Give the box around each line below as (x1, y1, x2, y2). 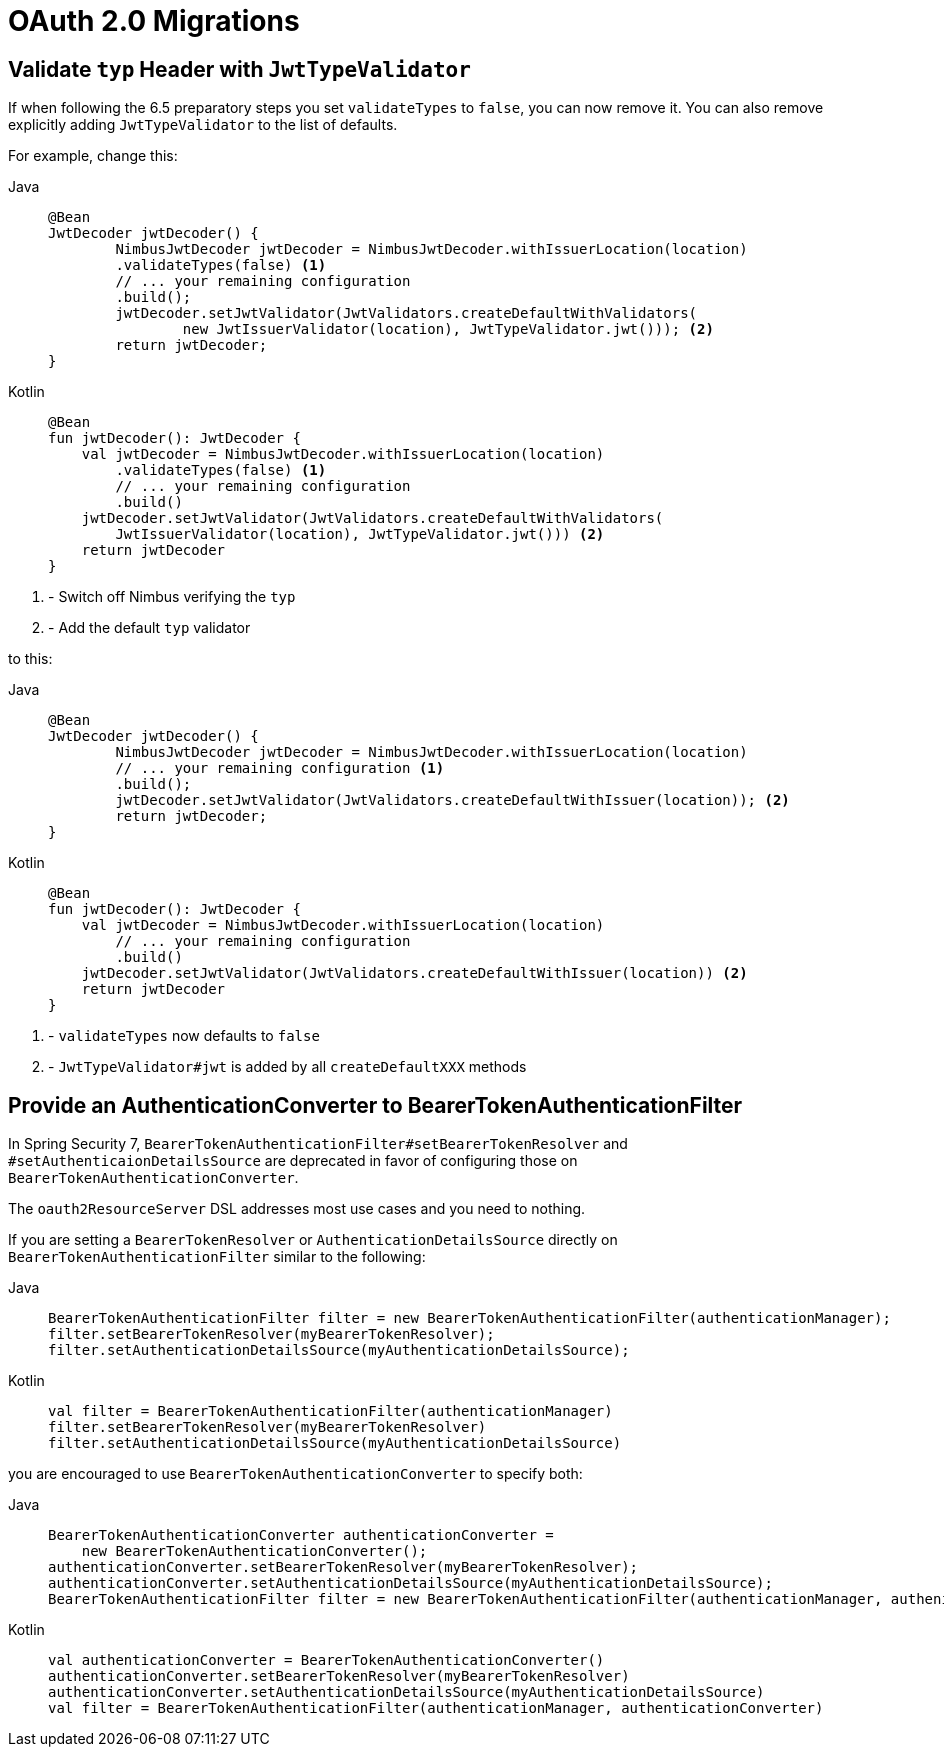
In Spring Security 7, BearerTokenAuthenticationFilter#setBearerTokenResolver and (8, 1135, 628, 1153)
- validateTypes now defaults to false (48, 1027, 320, 1045)
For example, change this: (8, 147, 178, 165)
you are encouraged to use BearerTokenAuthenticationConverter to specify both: (8, 1465, 583, 1483)
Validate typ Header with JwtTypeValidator (8, 56, 471, 82)
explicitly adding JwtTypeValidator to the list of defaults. (8, 116, 398, 134)
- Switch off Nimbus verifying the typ (48, 588, 296, 606)
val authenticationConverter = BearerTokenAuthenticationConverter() (48, 1652, 605, 1669)
